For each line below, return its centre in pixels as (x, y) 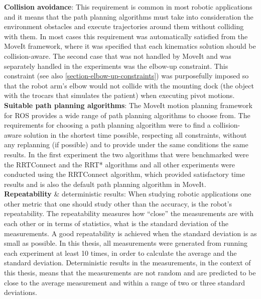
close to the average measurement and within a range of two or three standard (124, 282)
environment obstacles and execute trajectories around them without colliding (124, 26)
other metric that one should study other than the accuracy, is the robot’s (118, 203)
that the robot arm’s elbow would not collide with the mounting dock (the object (129, 85)
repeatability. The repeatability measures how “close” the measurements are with (129, 213)
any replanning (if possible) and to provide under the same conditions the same (126, 144)
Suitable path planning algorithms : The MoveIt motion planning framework (128, 105)
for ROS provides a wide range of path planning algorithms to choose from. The (127, 115)
